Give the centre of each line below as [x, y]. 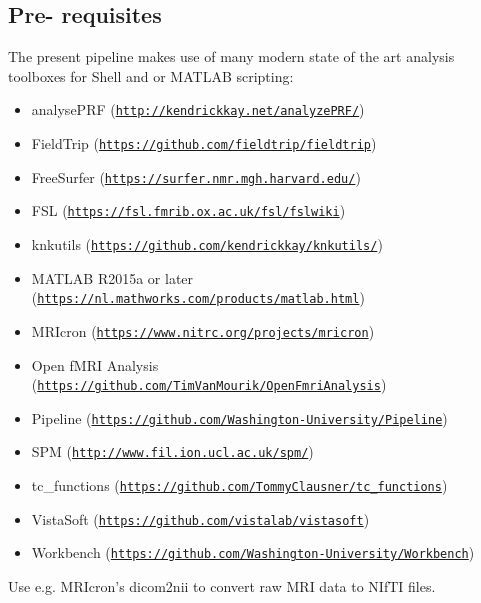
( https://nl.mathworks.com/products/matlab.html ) [198, 297]
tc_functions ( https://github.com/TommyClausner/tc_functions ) [239, 485]
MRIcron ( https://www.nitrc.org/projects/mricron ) [203, 330]
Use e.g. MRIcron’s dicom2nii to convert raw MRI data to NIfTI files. [222, 586]
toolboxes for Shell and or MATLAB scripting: [151, 75]
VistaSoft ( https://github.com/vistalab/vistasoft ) [200, 518]
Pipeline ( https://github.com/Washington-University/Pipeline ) [239, 417]
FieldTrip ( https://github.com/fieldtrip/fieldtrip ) [204, 143]
